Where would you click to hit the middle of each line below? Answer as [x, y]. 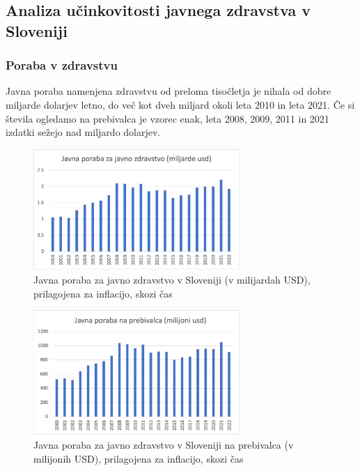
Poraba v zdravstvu [62, 65]
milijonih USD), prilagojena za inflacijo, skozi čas [139, 458]
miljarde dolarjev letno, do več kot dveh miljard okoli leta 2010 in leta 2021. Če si [180, 104]
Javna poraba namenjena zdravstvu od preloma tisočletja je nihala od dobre [169, 91]
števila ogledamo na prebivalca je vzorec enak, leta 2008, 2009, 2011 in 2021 [167, 118]
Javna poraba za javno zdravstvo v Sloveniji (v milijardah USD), [172, 279]
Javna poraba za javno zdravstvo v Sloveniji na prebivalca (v [164, 445]
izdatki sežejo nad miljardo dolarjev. [83, 132]
